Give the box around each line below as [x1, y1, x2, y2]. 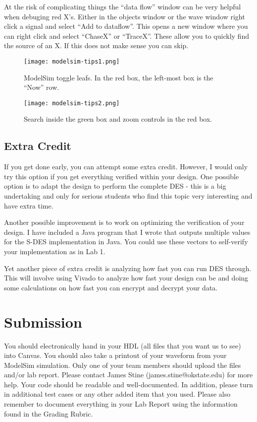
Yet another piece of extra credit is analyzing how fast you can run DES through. [4, 263, 252, 273]
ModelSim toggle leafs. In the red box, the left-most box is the [24, 72, 213, 82]
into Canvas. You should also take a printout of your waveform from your [4, 350, 227, 360]
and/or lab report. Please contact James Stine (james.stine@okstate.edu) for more [4, 369, 253, 380]
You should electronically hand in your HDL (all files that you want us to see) [4, 340, 241, 351]
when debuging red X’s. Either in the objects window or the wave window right [4, 11, 245, 21]
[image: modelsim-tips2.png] [24, 99, 120, 107]
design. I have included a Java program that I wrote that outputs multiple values [4, 226, 251, 237]
